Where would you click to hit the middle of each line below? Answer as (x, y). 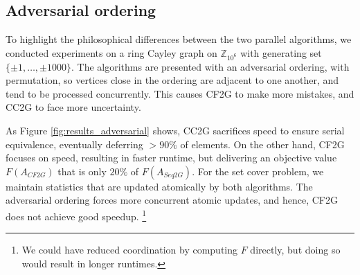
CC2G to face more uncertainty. (73, 107)
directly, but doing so (295, 250)
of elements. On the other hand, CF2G (262, 144)
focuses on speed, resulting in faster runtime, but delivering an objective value (171, 158)
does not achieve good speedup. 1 (76, 215)
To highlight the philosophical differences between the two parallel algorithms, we (179, 39)
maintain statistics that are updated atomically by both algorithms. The (159, 186)
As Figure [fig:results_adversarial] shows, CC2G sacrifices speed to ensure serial (175, 130)
